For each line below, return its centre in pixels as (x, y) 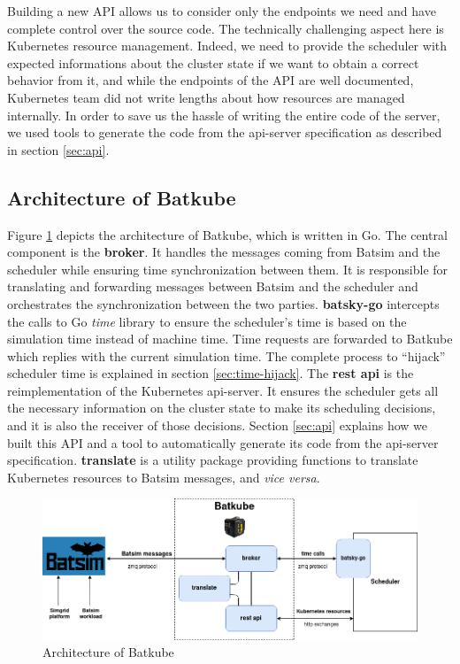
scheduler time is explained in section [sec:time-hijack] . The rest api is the (211, 373)
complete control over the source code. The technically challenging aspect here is (226, 28)
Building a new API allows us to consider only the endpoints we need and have (222, 11)
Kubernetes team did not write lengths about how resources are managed (206, 97)
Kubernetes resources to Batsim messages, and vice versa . (164, 477)
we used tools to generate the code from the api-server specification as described (225, 132)
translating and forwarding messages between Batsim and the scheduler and (213, 286)
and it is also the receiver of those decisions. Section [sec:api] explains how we (218, 425)
